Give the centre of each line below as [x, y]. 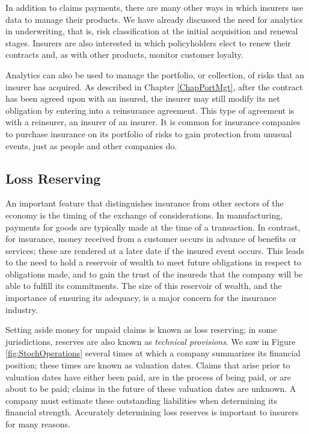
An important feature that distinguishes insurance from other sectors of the [145, 203]
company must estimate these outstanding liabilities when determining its [141, 400]
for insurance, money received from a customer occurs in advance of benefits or [151, 239]
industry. [22, 309]
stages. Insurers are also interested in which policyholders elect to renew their [148, 42]
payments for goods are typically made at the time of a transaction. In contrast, [153, 227]
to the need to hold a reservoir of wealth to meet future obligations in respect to [153, 262]
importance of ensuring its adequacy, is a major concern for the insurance [141, 298]
